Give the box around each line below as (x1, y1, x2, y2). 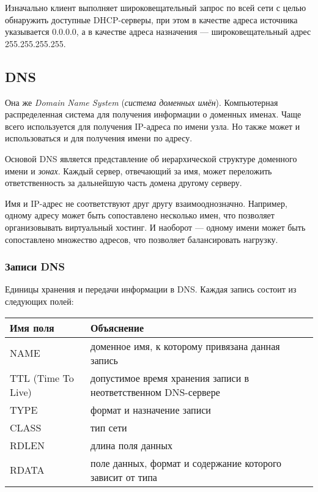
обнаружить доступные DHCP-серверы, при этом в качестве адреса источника (5, 13, 298, 26)
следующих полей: (5, 294, 74, 307)
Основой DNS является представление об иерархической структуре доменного (5, 152, 297, 165)
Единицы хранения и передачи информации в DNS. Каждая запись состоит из (5, 283, 297, 296)
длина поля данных (91, 438, 172, 452)
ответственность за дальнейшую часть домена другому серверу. (5, 176, 242, 189)
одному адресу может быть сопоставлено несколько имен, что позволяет (5, 209, 275, 222)
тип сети (91, 420, 127, 434)
